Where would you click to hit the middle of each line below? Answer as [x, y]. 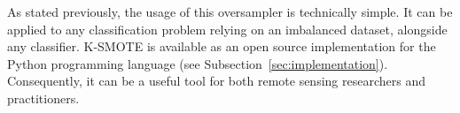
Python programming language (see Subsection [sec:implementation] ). [198, 63]
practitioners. [43, 98]
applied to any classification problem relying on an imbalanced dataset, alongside [227, 29]
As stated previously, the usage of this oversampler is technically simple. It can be [230, 11]
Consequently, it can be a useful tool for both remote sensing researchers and [216, 81]
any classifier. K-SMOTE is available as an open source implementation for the [222, 46]
